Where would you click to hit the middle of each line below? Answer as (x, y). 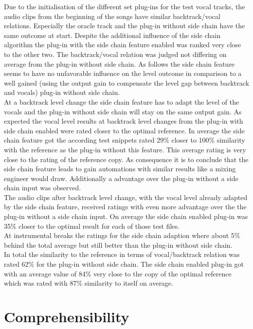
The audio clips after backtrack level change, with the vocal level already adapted (126, 197)
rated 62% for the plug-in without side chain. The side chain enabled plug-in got (124, 264)
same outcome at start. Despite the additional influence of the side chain (112, 35)
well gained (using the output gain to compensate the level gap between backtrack (126, 82)
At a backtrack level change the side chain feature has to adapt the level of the (122, 101)
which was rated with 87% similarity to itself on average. (89, 283)
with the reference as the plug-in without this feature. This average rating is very (125, 149)
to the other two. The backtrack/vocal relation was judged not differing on (115, 54)
